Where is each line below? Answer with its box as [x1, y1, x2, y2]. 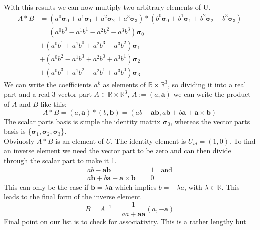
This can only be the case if [4, 181, 89, 192]
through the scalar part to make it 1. [4, 155, 117, 165]
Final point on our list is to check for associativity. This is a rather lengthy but [4, 216, 246, 226]
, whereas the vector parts [170, 116, 250, 126]
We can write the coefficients [4, 79, 92, 89]
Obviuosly [4, 135, 35, 146]
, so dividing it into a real [167, 79, 246, 89]
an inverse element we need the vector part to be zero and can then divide [4, 145, 231, 156]
